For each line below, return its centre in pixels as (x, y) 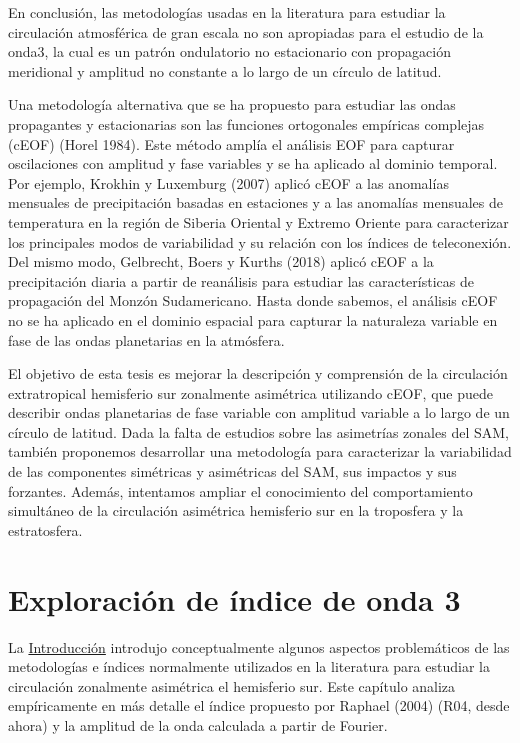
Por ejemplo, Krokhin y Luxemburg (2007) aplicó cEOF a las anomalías (228, 182)
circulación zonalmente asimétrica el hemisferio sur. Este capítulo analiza (232, 685)
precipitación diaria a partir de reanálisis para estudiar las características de (241, 280)
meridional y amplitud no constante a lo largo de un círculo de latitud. (225, 70)
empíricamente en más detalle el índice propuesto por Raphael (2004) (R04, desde (259, 705)
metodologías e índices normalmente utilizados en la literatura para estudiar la (249, 666)
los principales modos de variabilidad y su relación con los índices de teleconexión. (260, 241)
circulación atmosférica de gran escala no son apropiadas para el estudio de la (246, 31)
